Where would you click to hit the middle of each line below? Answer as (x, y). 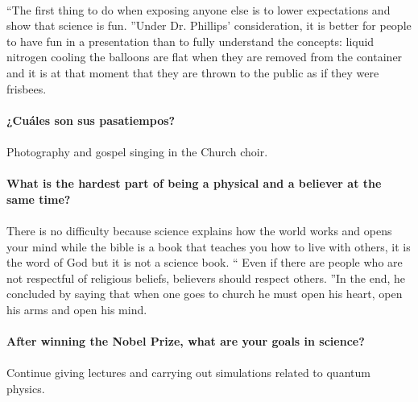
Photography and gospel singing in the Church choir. (137, 151)
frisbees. (27, 88)
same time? (39, 199)
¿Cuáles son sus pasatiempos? (91, 120)
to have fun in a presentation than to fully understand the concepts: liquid (190, 41)
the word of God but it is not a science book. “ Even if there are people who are (205, 262)
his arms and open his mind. (77, 309)
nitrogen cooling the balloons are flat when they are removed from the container (205, 57)
